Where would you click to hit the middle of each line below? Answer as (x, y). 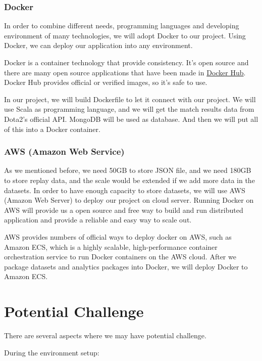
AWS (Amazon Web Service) (64, 151)
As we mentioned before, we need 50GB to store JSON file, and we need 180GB (128, 170)
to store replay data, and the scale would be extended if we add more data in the (129, 180)
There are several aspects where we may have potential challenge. (105, 335)
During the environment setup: (52, 352)
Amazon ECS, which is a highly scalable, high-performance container (111, 246)
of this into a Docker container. (52, 129)
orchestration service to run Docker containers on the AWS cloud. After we (120, 257)
